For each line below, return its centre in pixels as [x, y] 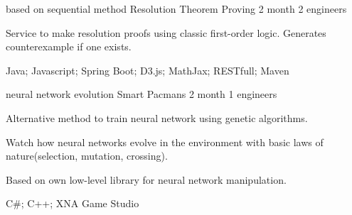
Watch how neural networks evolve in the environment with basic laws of [165, 142]
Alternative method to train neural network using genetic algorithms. [157, 117]
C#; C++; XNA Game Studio [73, 203]
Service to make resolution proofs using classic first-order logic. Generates [166, 32]
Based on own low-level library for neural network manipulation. [146, 179]
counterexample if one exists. [69, 46]
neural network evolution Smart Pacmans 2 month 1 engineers [142, 94]
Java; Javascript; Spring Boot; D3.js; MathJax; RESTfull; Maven [148, 70]
